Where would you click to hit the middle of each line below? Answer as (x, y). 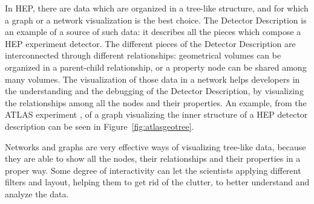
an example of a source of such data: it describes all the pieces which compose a (153, 32)
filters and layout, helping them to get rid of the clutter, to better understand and (157, 182)
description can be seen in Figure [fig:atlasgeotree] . (100, 126)
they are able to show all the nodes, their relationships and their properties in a (153, 158)
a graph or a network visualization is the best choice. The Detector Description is (156, 20)
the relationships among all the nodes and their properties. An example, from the (156, 102)
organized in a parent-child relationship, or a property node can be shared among (156, 67)
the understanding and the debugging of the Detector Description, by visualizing (154, 91)
